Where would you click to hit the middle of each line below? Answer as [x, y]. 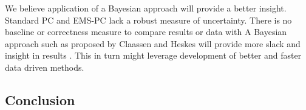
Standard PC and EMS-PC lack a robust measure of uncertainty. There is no [148, 20]
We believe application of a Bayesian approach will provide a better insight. [146, 8]
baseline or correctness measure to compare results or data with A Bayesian [146, 32]
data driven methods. [45, 67]
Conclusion [40, 99]
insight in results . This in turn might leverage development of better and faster [153, 55]
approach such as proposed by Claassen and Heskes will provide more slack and [153, 43]
